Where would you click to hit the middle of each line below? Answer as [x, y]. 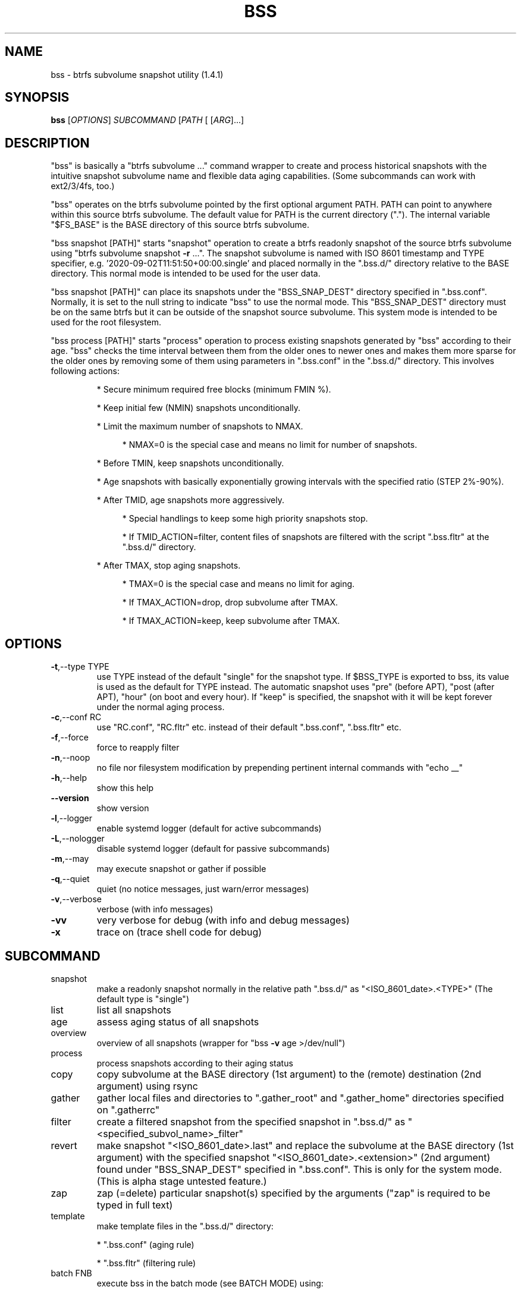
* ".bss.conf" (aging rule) [145, 1244]
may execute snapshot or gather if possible [181, 869]
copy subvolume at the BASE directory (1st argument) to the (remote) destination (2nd [289, 1074]
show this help [125, 788]
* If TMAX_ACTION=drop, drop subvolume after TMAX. [230, 602]
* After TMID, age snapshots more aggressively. [191, 500]
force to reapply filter [138, 748]
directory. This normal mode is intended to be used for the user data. [186, 274]
